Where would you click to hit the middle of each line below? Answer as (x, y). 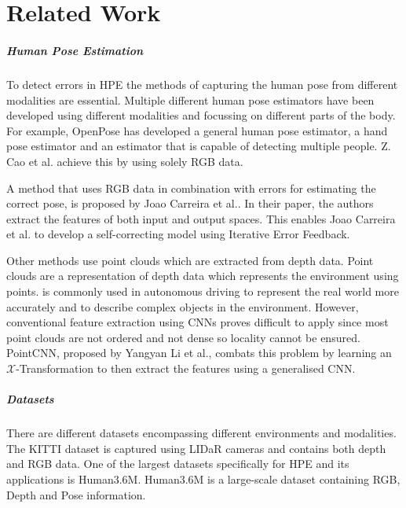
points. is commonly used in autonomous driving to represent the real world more (203, 291)
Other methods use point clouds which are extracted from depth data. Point (190, 260)
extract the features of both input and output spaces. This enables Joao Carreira (201, 218)
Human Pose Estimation (75, 50)
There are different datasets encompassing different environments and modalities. (201, 433)
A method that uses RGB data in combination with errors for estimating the (191, 188)
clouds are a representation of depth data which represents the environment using (203, 276)
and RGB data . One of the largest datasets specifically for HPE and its (178, 464)
